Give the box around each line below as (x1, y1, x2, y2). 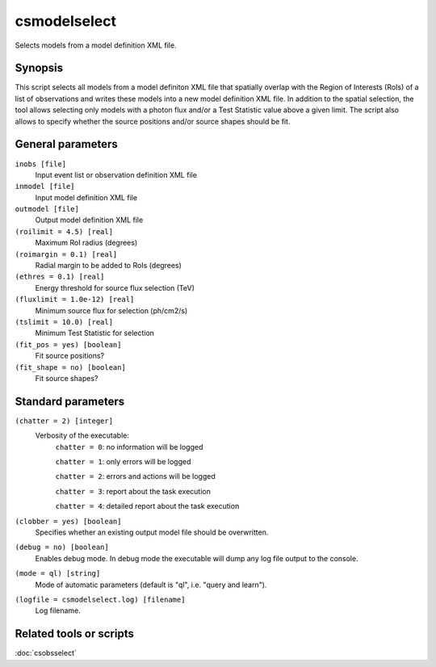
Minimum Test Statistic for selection (35, 328, 155, 338)
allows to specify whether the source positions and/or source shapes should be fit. (15, 116, 291, 126)
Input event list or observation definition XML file (35, 170, 198, 179)
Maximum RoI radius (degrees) (35, 238, 138, 248)
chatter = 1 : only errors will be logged (55, 457, 191, 467)
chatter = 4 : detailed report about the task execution (55, 501, 240, 511)
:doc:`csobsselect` (15, 648, 77, 658)
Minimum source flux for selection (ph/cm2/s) (35, 305, 188, 315)
